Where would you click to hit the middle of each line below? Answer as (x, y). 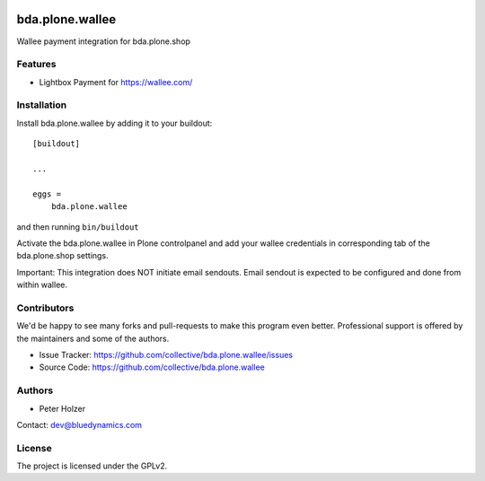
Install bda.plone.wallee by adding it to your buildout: (115, 123)
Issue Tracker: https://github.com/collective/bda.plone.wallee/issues (166, 355)
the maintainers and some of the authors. (93, 338)
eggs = (47, 194)
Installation (42, 105)
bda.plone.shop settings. (62, 256)
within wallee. (42, 285)
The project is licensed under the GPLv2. (92, 466)
